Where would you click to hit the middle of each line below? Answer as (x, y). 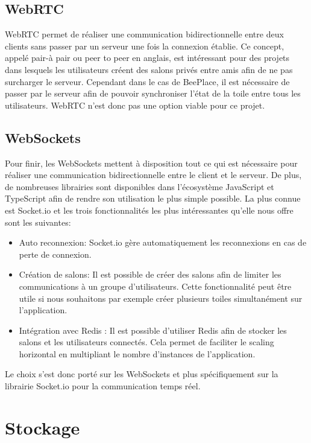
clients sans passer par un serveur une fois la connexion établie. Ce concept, (145, 46)
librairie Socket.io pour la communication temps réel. (103, 386)
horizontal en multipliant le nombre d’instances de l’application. (137, 353)
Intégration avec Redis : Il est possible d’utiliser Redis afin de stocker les (153, 330)
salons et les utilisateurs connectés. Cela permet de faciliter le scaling (146, 342)
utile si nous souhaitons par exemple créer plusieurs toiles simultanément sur (161, 298)
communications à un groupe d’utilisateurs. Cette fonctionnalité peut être (155, 286)
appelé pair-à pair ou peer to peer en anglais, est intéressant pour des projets (147, 58)
